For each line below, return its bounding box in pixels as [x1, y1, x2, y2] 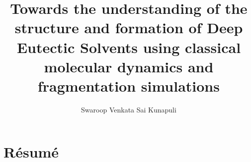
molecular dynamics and [44, 56, 214, 76]
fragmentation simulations [38, 75, 220, 96]
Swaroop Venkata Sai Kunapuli [81, 104, 176, 114]
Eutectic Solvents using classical [16, 37, 241, 57]
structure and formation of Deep [14, 17, 243, 38]
